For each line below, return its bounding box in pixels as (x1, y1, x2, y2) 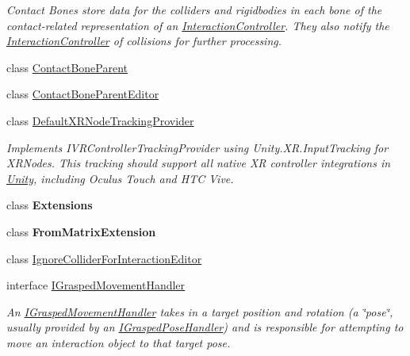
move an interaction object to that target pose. (6, 334, 231, 350)
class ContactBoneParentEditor (6, 86, 159, 102)
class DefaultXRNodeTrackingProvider (6, 112, 194, 128)
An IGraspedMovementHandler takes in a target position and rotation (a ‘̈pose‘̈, (6, 303, 393, 320)
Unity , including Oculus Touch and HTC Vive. (6, 170, 234, 186)
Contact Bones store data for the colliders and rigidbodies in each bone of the (6, 2, 382, 17)
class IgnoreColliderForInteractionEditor (6, 250, 202, 266)
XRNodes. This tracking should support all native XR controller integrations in (6, 155, 391, 171)
